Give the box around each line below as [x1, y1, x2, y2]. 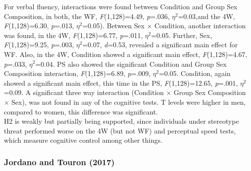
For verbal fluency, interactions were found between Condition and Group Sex [4, 1, 238, 11]
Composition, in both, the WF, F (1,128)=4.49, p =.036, [4, 11, 170, 21]
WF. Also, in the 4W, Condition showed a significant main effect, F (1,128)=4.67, [4, 49, 248, 59]
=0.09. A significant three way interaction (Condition [4, 87, 164, 97]
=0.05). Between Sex [82, 20, 145, 31]
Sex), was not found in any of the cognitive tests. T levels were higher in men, [11, 96, 246, 107]
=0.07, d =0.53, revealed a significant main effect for [82, 39, 238, 50]
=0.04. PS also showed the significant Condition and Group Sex [35, 58, 227, 69]
